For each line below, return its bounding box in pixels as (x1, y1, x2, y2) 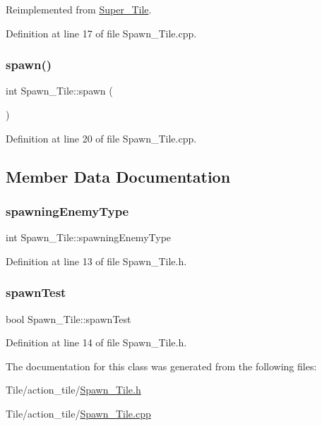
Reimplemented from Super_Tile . (6, 2, 152, 16)
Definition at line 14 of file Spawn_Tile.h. (6, 335, 187, 350)
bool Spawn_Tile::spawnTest (6, 311, 131, 326)
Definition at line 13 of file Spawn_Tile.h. (6, 253, 187, 268)
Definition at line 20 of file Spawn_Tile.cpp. (6, 130, 197, 145)
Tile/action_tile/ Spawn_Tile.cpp (6, 406, 151, 420)
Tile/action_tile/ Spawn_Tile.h (6, 382, 141, 397)
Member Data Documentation (6, 165, 231, 187)
